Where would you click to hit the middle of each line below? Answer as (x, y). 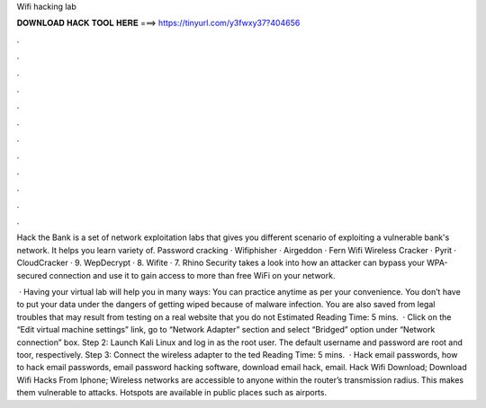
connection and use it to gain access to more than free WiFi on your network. (192, 275)
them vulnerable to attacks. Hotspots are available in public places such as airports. (172, 393)
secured (32, 275)
